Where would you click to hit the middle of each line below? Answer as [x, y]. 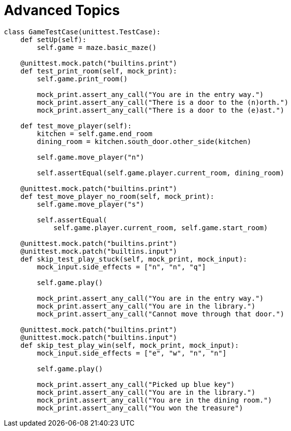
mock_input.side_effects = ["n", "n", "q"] [122, 267]
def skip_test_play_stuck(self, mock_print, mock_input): [134, 259]
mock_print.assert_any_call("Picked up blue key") [136, 384]
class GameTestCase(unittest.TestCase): [82, 32]
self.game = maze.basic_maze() [97, 47]
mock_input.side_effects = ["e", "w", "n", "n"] [132, 353]
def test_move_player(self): [76, 126]
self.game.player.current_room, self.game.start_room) [161, 227]
